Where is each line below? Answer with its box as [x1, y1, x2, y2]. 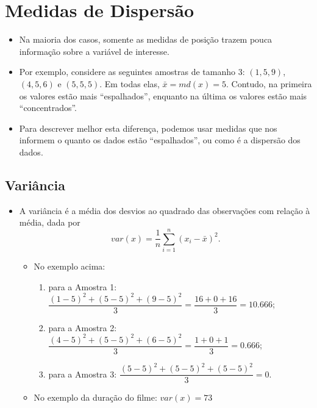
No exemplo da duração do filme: [34, 391, 157, 404]
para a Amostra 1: [48, 280, 117, 293]
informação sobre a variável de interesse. [19, 45, 169, 57]
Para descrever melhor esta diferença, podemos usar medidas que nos [19, 121, 277, 134]
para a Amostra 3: [48, 367, 117, 380]
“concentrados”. [19, 101, 77, 114]
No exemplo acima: [34, 259, 105, 272]
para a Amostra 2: [48, 321, 117, 334]
